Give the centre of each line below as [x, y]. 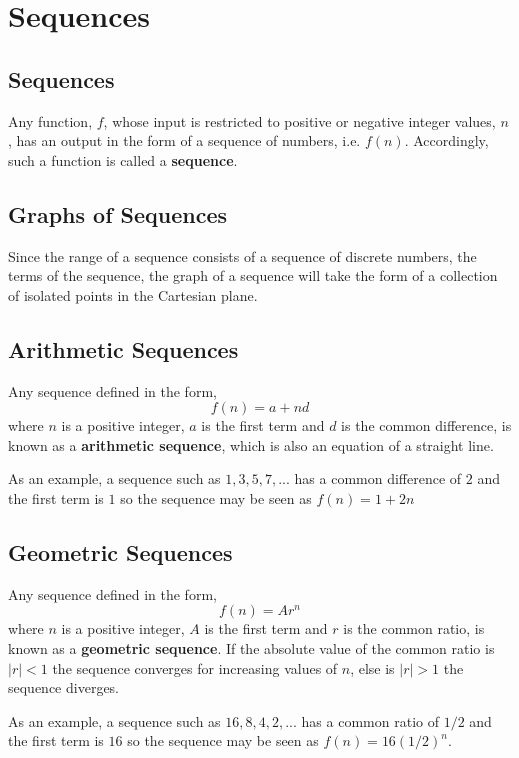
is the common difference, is [426, 425]
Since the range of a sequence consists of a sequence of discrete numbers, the [242, 255]
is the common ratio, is [414, 628]
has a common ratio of [370, 720]
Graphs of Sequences [118, 213]
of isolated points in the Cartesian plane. [133, 294]
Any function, [50, 120]
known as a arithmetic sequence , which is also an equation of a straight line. [251, 444]
